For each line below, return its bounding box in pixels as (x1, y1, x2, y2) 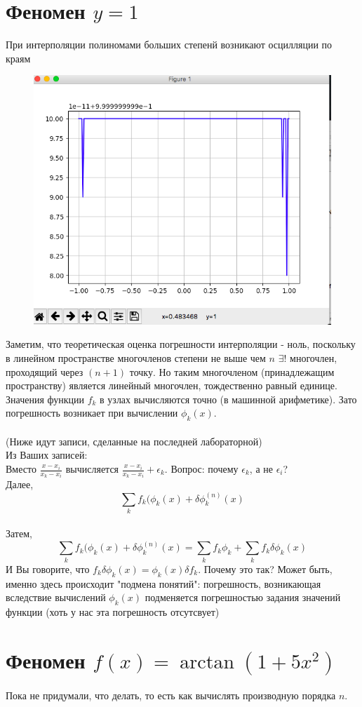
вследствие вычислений (6, 590, 106, 605)
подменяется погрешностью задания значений (145, 590, 341, 605)
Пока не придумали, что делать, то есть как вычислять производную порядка (6, 687, 336, 702)
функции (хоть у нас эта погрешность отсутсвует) (6, 604, 220, 619)
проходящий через (6, 364, 83, 379)
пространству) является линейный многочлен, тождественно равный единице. (6, 378, 337, 393)
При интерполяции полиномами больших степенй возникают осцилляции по (6, 37, 333, 52)
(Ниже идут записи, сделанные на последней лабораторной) (6, 433, 262, 448)
